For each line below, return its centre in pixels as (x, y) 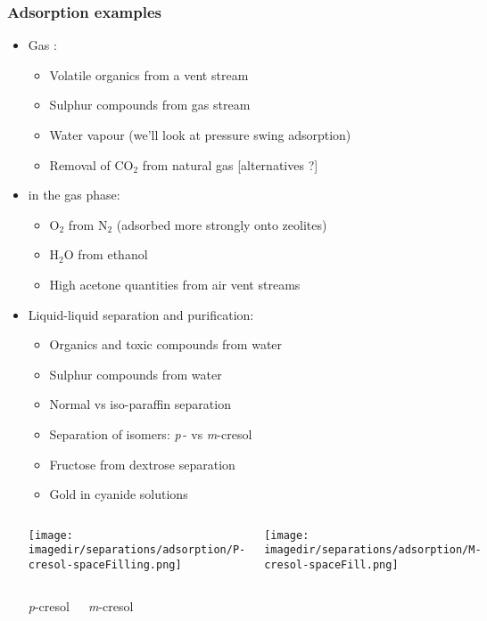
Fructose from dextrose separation (142, 464)
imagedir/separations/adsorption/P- (137, 550)
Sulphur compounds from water (136, 374)
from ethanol (113, 254)
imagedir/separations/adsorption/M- (373, 550)
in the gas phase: (74, 195)
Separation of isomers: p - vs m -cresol (151, 433)
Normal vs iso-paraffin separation (140, 404)
